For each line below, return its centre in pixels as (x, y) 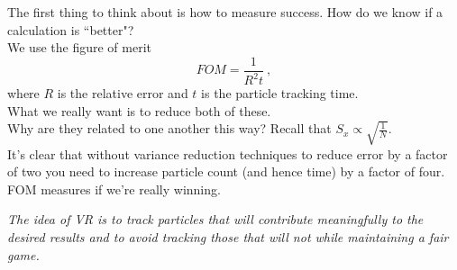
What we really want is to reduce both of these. (139, 110)
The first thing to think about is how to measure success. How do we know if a (225, 12)
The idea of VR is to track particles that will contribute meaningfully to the (215, 219)
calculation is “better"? (71, 29)
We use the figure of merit (79, 47)
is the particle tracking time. (280, 93)
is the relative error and (123, 93)
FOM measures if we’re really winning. (114, 189)
